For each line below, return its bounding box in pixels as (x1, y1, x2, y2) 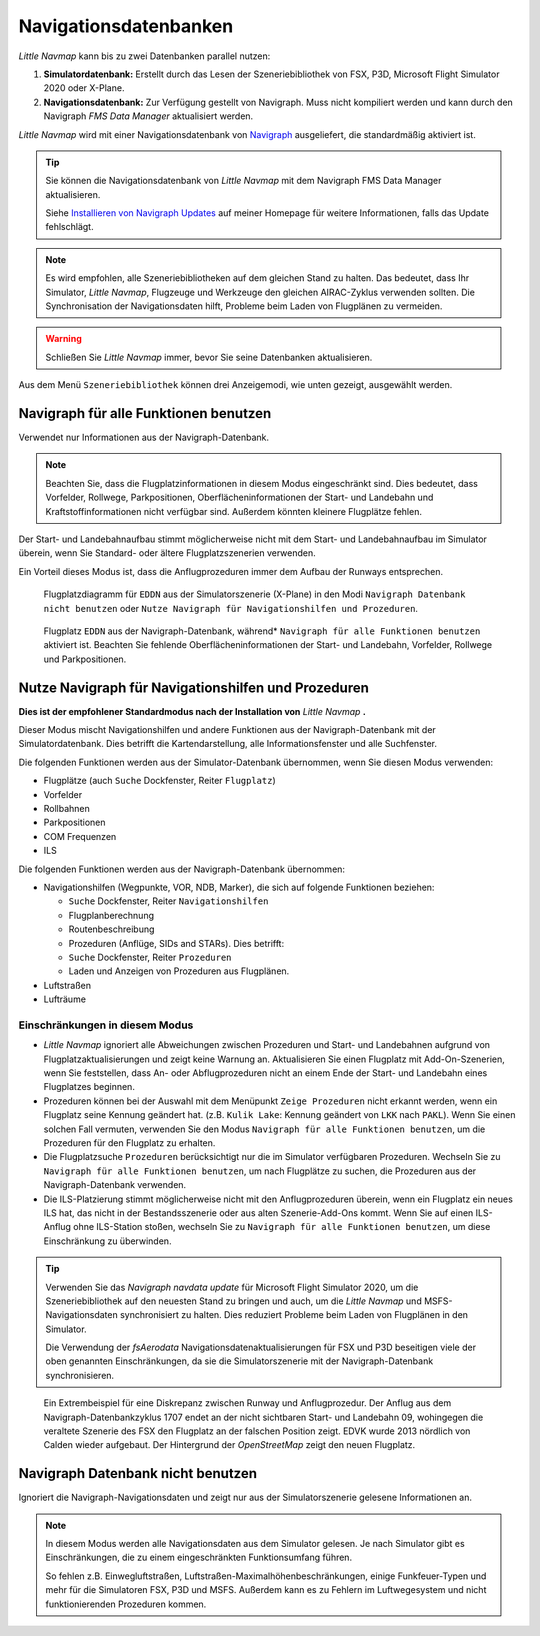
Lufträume (43, 993, 87, 1005)
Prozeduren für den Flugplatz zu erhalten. (43, 1136, 216, 1149)
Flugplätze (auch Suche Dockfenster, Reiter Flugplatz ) (43, 775, 276, 787)
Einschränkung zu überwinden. (43, 1235, 172, 1247)
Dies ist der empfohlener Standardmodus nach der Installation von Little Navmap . (18, 705, 367, 717)
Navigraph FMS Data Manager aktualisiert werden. (43, 110, 254, 122)
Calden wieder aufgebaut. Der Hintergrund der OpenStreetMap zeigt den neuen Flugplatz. (43, 1439, 416, 1451)
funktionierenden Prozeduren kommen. (45, 1598, 207, 1610)
